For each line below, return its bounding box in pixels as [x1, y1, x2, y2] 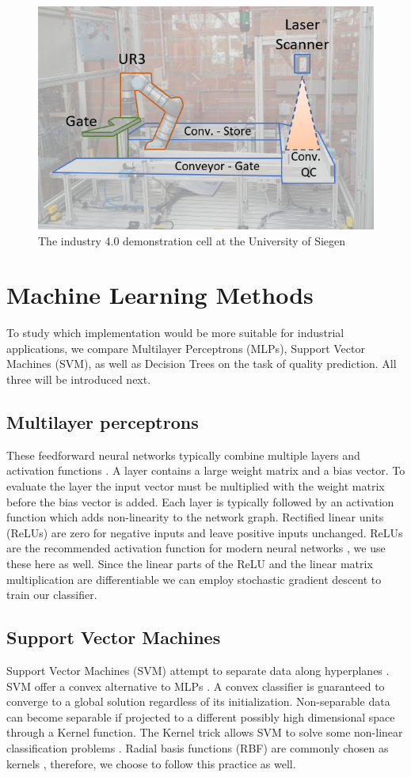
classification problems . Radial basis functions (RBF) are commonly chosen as [6, 739, 389, 756]
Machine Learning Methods [6, 279, 314, 311]
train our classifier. [6, 586, 97, 603]
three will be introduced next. [6, 371, 151, 388]
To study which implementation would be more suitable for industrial [6, 324, 344, 341]
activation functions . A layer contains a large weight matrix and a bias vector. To [6, 462, 405, 479]
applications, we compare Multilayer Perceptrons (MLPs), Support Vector [6, 339, 365, 356]
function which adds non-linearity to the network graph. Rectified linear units [6, 509, 384, 525]
